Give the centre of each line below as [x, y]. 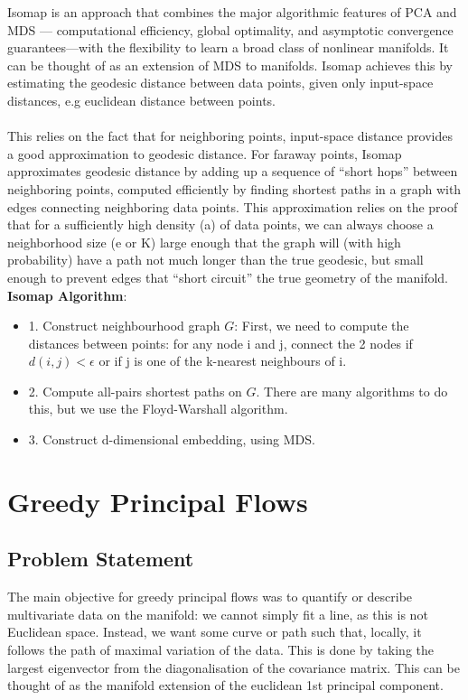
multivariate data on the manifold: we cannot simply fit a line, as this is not [218, 614]
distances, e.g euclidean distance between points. [142, 100]
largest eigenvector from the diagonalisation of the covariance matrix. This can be [234, 667]
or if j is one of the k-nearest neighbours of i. [223, 361]
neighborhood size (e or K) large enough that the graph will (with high [204, 242]
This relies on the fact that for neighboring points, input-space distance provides [230, 136]
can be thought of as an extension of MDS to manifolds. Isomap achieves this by [230, 65]
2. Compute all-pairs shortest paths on [135, 391]
